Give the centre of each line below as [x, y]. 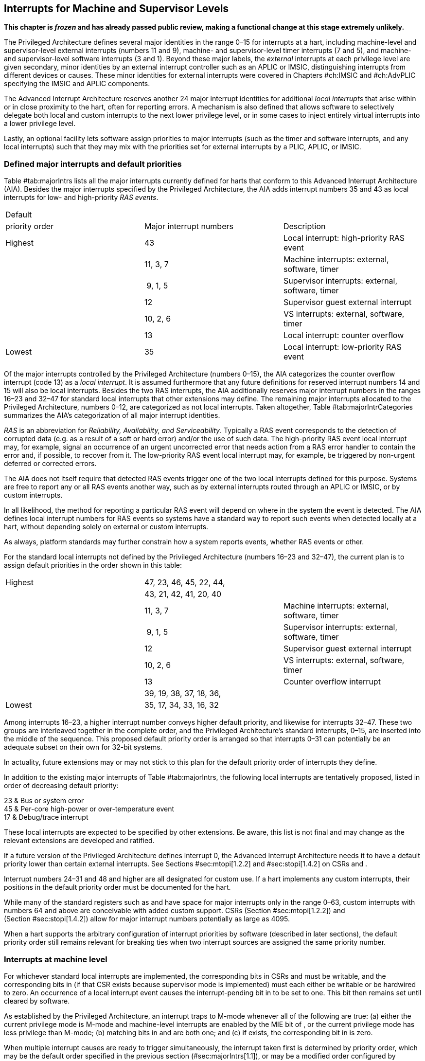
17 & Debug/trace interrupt [46, 817]
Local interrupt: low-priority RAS [342, 347]
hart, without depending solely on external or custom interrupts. [106, 527]
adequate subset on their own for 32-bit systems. [83, 747]
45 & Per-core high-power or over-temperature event [89, 809]
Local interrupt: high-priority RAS [344, 238]
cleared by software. [37, 1001]
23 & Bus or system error [44, 801]
